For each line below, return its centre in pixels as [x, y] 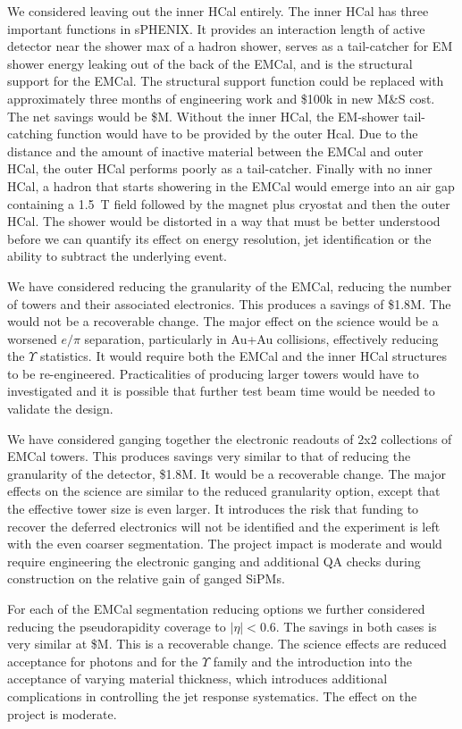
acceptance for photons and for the [103, 661]
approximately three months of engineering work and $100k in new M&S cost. [221, 98]
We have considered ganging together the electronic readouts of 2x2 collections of [230, 438]
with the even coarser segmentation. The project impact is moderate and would [225, 544]
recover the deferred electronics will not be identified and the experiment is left [224, 526]
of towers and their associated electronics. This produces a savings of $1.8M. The [229, 303]
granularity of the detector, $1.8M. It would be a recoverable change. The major [227, 473]
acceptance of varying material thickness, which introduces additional [197, 679]
